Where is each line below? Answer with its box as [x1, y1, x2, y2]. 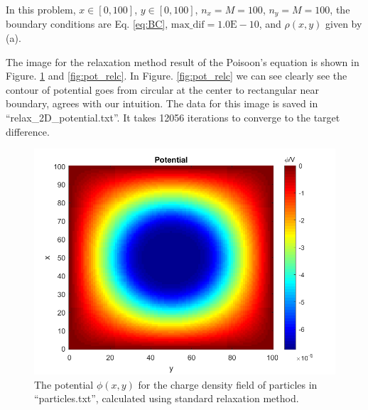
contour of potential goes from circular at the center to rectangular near [6, 82, 319, 97]
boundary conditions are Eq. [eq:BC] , [6, 16, 168, 31]
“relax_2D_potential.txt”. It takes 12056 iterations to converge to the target [6, 110, 340, 125]
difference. [6, 124, 50, 139]
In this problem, [6, 2, 76, 16]
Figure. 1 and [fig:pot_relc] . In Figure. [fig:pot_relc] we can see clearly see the [6, 68, 347, 83]
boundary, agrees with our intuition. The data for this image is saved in [6, 96, 318, 111]
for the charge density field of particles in [138, 377, 318, 392]
